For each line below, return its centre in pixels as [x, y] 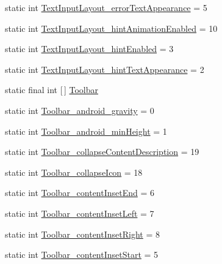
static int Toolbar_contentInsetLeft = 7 [80, 213]
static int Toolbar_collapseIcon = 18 [74, 172]
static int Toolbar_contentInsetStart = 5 [82, 255]
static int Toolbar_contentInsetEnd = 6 [80, 193]
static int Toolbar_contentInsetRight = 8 [82, 234]
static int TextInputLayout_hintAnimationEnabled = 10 [111, 28]
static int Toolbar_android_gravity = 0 [80, 110]
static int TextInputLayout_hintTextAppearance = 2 [105, 69]
